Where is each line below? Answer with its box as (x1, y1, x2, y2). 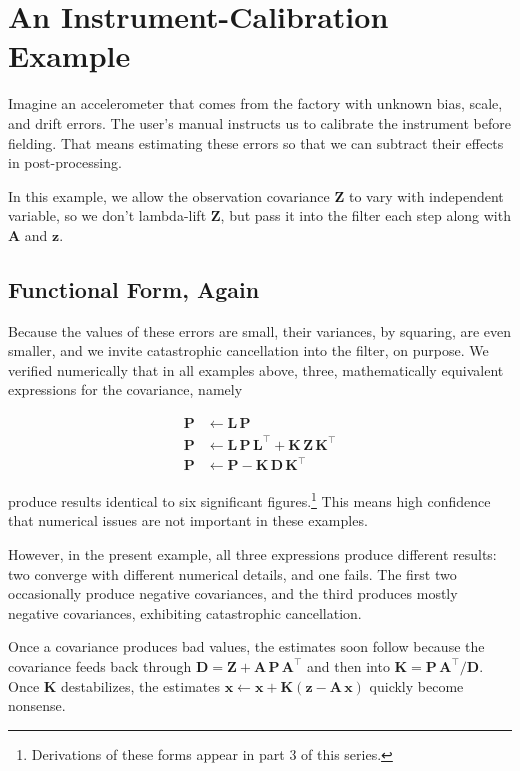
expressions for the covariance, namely (8, 379, 243, 400)
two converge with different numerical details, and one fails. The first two (8, 563, 457, 584)
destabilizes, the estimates (61, 675, 221, 696)
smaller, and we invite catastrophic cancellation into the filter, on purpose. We (8, 340, 489, 361)
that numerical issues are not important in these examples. (8, 510, 368, 531)
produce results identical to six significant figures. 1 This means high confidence (8, 488, 491, 511)
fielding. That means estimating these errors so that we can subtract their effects (8, 132, 504, 153)
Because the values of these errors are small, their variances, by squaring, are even (8, 320, 512, 341)
